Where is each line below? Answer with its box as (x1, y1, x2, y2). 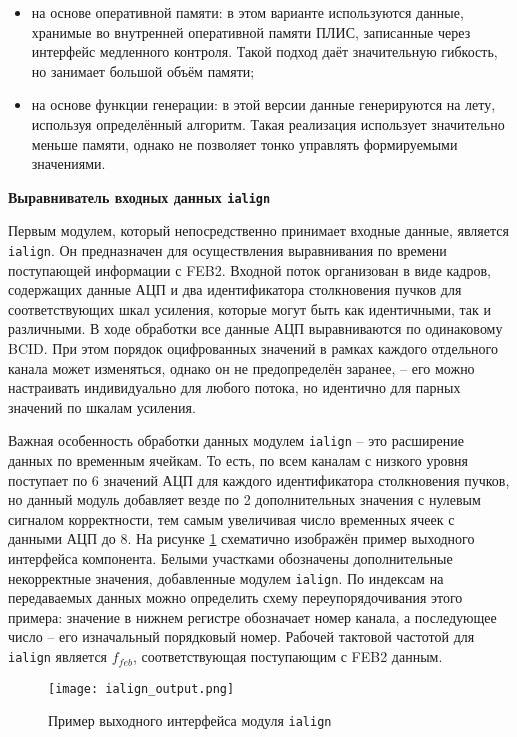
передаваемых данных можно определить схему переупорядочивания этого (8, 587, 463, 608)
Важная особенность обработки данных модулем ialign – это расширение (8, 430, 464, 451)
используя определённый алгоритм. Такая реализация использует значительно (31, 113, 505, 134)
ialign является (8, 646, 108, 667)
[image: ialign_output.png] (48, 681, 235, 696)
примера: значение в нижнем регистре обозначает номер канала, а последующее (8, 606, 497, 627)
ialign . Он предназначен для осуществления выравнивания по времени (8, 240, 447, 260)
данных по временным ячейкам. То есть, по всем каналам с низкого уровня (8, 450, 468, 471)
